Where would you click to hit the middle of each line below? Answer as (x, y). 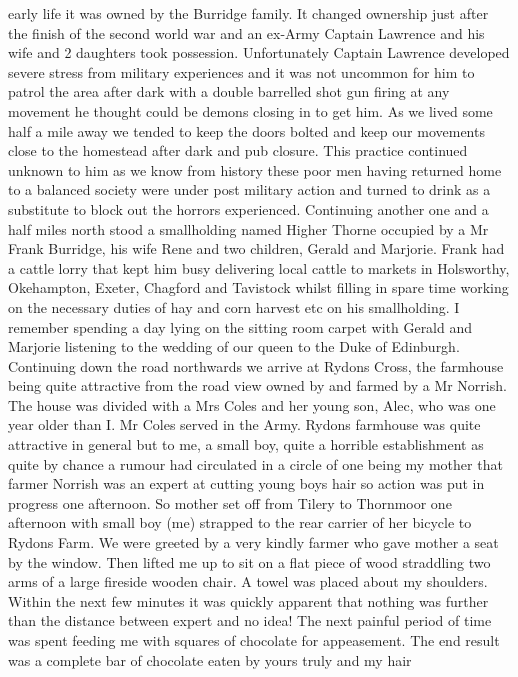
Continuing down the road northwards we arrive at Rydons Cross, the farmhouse (256, 365)
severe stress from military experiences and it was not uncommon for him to (241, 71)
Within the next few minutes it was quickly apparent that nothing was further (248, 600)
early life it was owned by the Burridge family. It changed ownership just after (248, 13)
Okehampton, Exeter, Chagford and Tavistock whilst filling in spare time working (258, 287)
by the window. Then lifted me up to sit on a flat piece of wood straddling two (249, 561)
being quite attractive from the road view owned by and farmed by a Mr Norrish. (257, 385)
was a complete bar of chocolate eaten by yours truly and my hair (210, 659)
